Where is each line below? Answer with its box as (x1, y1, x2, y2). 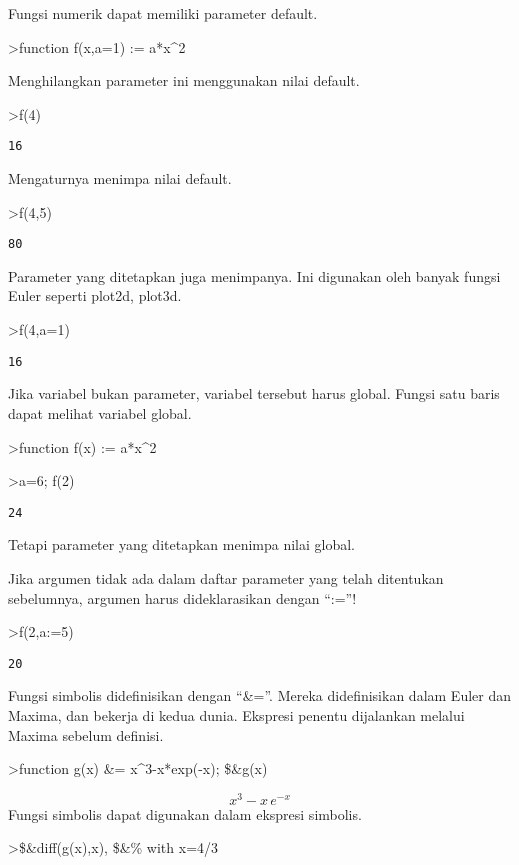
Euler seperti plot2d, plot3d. (8, 285, 182, 306)
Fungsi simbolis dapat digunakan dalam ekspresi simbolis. (8, 803, 362, 824)
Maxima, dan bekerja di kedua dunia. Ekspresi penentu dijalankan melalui (8, 704, 465, 725)
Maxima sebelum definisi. (8, 724, 164, 745)
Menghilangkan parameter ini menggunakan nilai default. (8, 70, 360, 91)
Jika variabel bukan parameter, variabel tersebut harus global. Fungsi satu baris (8, 383, 500, 404)
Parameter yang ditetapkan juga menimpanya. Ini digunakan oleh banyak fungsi (8, 265, 501, 286)
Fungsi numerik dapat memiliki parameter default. (8, 3, 318, 23)
